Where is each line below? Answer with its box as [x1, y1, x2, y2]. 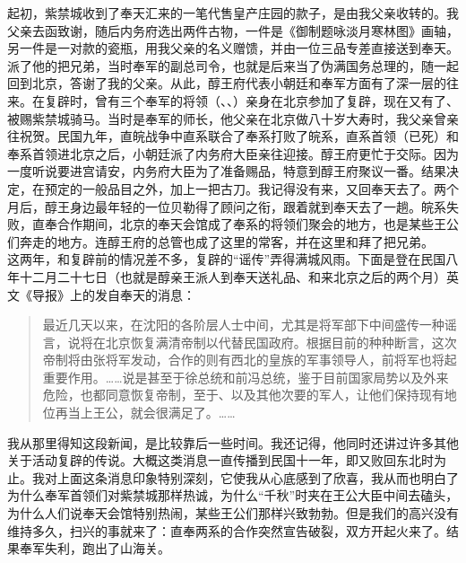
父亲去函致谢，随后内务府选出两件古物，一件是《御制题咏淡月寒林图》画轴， [7, 21, 459, 40]
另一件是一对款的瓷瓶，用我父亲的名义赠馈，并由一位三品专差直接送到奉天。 [7, 39, 459, 57]
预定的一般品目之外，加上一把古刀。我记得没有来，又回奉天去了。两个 [44, 179, 459, 198]
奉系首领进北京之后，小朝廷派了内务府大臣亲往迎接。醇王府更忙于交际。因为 [7, 144, 459, 163]
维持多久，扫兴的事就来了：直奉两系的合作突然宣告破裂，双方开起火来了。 [7, 521, 446, 540]
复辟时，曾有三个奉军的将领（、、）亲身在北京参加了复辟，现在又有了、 [44, 91, 459, 110]
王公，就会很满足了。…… [92, 403, 236, 422]
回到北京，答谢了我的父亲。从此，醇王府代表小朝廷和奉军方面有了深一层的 [7, 74, 446, 92]
